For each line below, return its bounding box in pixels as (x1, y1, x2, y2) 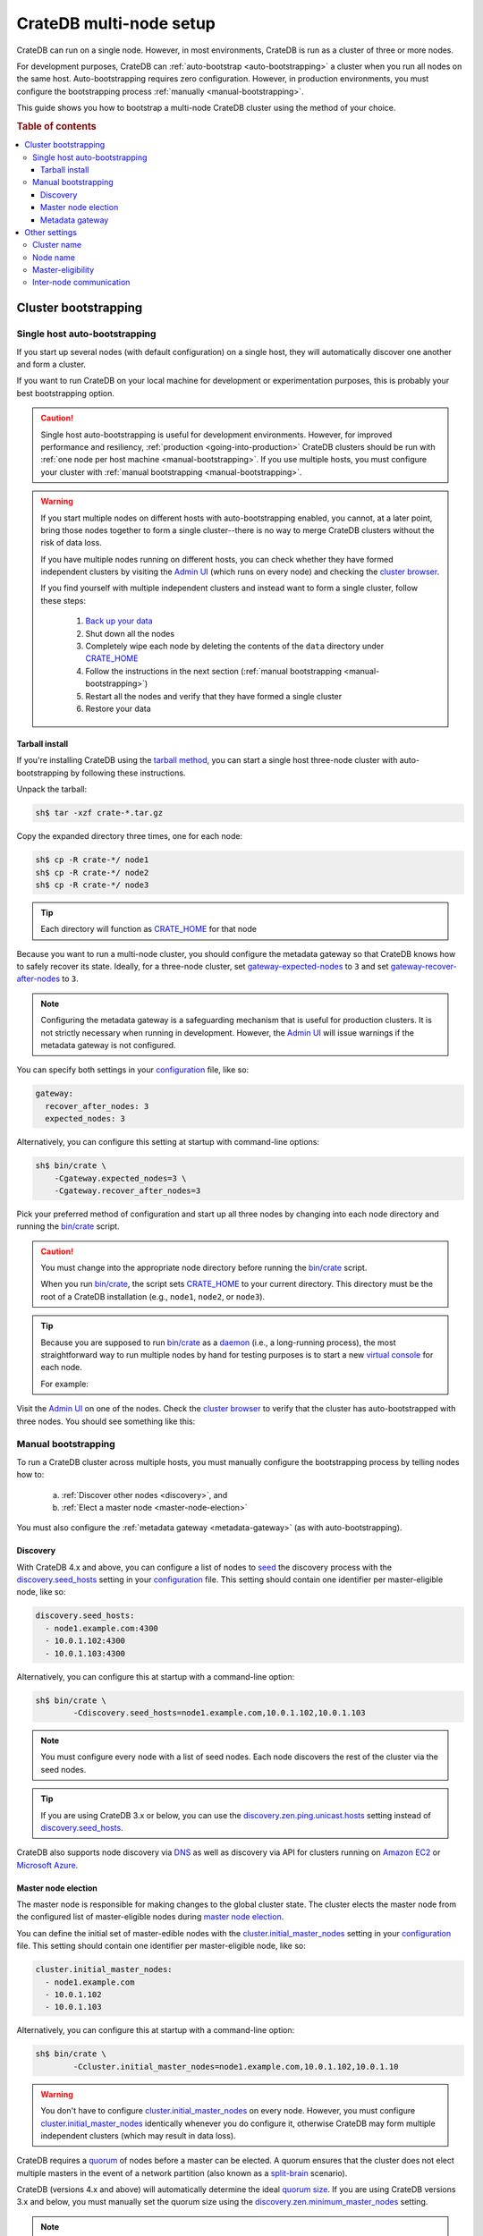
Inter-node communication (32, 277, 131, 288)
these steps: (40, 595, 87, 606)
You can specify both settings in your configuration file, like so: (16, 1064, 250, 1075)
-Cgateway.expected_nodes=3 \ (54, 1173, 187, 1183)
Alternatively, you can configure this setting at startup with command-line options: (16, 1137, 320, 1148)
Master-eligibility (32, 265, 95, 275)
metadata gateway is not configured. (40, 1040, 176, 1050)
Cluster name (32, 240, 82, 250)
